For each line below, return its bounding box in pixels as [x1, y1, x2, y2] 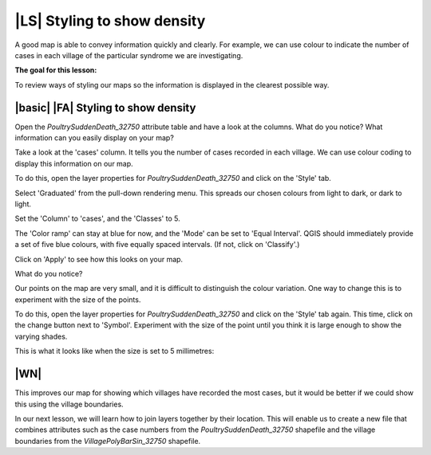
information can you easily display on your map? [14, 133, 175, 143]
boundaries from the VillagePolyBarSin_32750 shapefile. [14, 436, 201, 445]
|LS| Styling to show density [14, 12, 206, 29]
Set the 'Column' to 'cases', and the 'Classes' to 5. [14, 214, 180, 223]
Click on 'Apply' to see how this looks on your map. [14, 254, 184, 264]
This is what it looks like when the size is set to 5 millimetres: [14, 347, 215, 356]
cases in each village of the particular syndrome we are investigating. [14, 50, 243, 60]
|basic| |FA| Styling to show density [14, 100, 196, 115]
